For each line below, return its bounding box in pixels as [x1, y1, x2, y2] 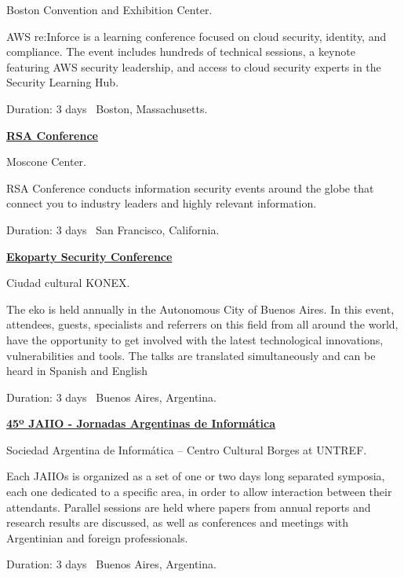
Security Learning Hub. [6, 74, 119, 90]
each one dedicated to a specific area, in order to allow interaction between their [6, 483, 392, 500]
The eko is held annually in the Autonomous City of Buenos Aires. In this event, [6, 300, 395, 317]
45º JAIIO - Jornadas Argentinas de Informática [6, 415, 276, 432]
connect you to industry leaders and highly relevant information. [6, 195, 317, 211]
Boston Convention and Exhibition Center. [6, 2, 213, 17]
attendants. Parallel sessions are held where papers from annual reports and [6, 498, 371, 515]
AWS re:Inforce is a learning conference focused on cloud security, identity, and [6, 28, 387, 44]
